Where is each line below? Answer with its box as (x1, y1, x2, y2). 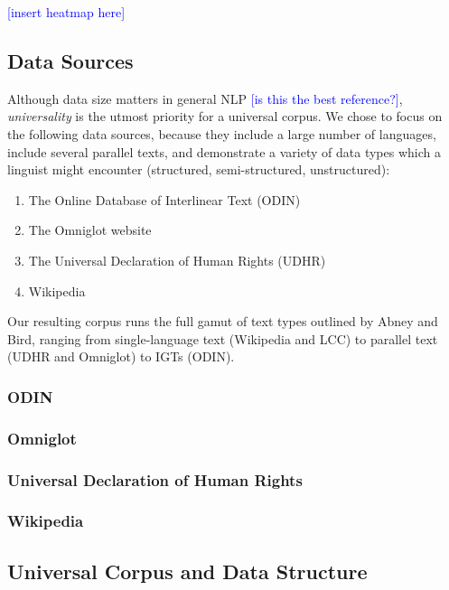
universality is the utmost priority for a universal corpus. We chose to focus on (7, 107, 443, 126)
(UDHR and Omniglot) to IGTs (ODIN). (7, 347, 235, 366)
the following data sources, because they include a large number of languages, (7, 124, 436, 143)
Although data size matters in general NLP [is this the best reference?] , (7, 89, 403, 108)
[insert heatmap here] (7, 3, 126, 21)
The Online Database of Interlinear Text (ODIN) (28, 190, 301, 209)
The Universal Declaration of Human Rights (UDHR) (28, 250, 326, 269)
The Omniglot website (28, 220, 152, 239)
